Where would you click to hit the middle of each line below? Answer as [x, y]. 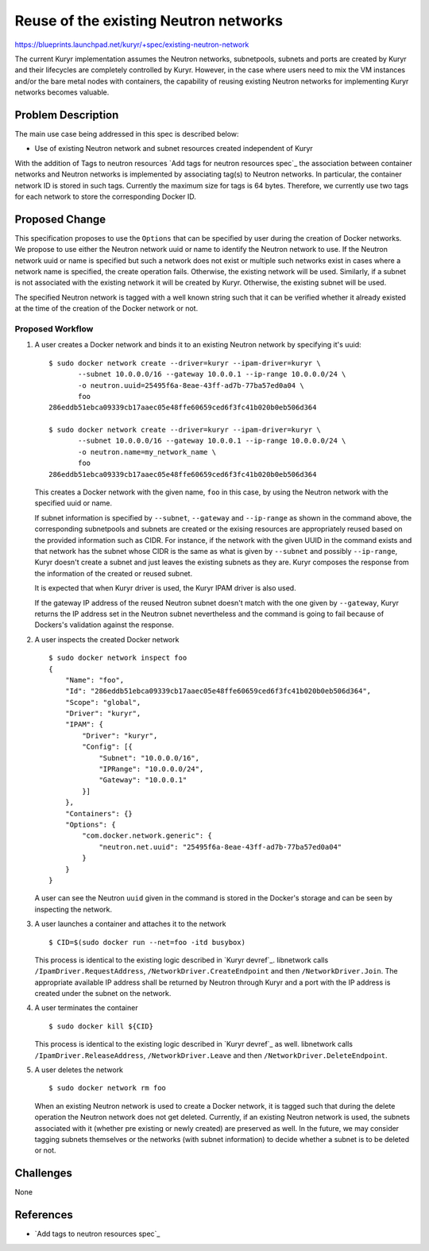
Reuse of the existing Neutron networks [149, 21]
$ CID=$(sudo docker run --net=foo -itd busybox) [147, 942]
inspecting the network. [73, 909]
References [44, 1215]
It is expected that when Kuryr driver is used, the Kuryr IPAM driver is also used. [166, 588]
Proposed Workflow [54, 328]
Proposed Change [60, 219]
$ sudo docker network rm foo [108, 1088]
